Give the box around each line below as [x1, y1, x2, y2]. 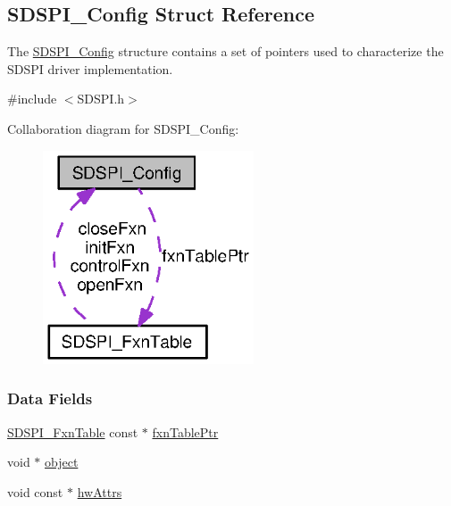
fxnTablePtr [152, 422, 219, 441]
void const [7, 482, 63, 501]
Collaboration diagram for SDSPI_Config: [7, 119, 239, 137]
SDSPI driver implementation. [7, 59, 173, 78]
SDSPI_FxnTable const [7, 422, 138, 441]
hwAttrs [77, 482, 122, 501]
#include [7, 89, 57, 108]
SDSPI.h [77, 89, 125, 108]
